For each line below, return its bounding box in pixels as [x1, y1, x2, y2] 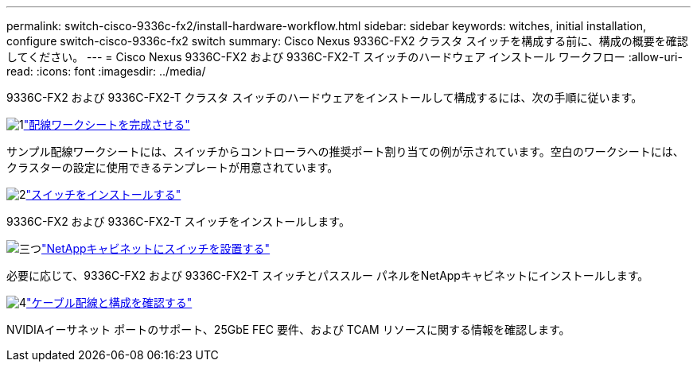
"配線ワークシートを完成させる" [23, 118, 190, 131]
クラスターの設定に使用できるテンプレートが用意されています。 [6, 161, 339, 174]
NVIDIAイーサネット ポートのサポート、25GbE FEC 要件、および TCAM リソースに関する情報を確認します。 [6, 323, 570, 336]
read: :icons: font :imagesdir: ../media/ [6, 64, 206, 78]
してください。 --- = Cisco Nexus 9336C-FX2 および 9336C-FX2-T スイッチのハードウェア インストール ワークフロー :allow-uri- [6, 50, 683, 64]
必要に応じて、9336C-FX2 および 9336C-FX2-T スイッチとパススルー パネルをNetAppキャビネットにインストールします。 [6, 269, 649, 282]
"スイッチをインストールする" [25, 188, 181, 201]
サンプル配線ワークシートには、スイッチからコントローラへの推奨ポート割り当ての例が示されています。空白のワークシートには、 [6, 145, 684, 158]
